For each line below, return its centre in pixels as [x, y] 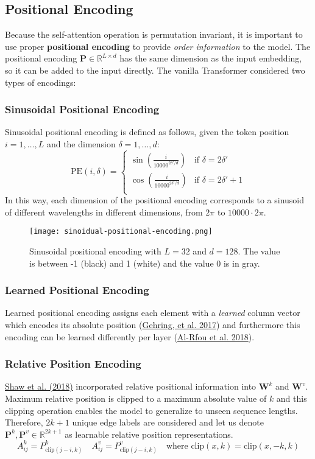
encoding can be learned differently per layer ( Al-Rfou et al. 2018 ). [130, 336]
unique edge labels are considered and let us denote [168, 422]
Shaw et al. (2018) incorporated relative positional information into [131, 386]
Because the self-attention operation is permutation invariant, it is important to [154, 34]
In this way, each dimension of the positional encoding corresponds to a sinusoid [155, 200]
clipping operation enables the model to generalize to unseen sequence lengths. [151, 410]
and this [292, 398]
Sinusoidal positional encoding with [95, 251]
